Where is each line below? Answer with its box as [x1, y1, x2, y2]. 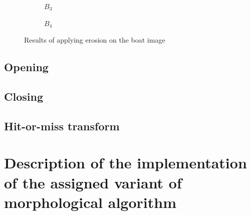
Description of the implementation [4, 152, 247, 173]
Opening [4, 59, 49, 75]
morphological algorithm [4, 191, 176, 212]
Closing [4, 88, 43, 104]
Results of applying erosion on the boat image [24, 35, 165, 45]
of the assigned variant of [4, 172, 182, 192]
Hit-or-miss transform [4, 118, 120, 133]
